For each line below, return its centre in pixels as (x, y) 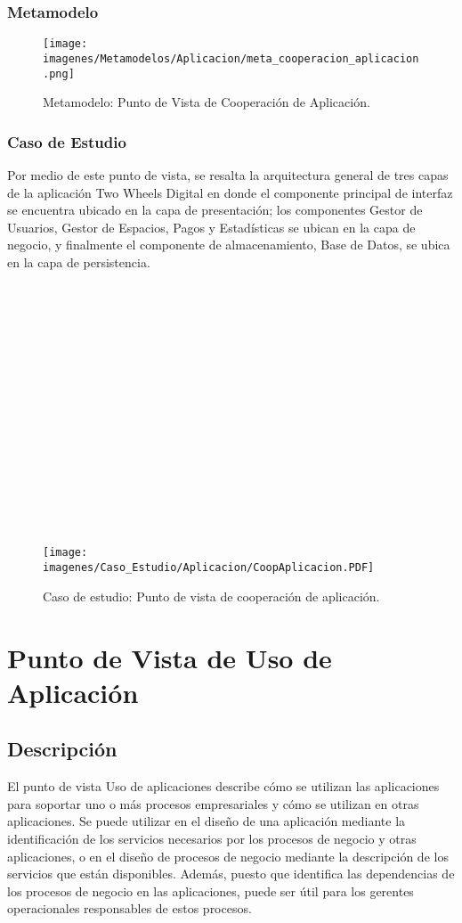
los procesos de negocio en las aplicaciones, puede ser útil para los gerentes (211, 890)
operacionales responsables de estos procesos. (130, 908)
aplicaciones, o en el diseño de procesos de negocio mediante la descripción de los (228, 856)
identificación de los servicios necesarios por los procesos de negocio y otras (212, 838)
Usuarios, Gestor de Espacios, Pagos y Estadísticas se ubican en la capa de (211, 227)
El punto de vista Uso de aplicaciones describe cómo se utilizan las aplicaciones (223, 786)
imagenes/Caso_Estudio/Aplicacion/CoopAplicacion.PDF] (209, 568)
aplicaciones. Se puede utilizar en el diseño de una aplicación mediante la (207, 821)
